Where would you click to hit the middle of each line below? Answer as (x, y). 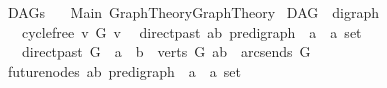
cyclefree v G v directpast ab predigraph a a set (191, 31)
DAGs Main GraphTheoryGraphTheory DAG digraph (193, 12)
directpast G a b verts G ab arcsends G (166, 51)
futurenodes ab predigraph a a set (124, 70)
